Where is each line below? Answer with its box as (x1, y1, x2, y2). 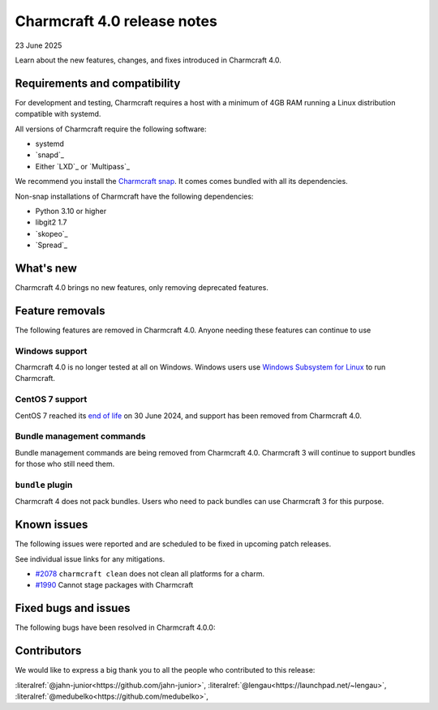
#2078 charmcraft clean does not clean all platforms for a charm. (35, 568, 265, 579)
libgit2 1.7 (35, 217, 67, 227)
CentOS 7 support (15, 394, 88, 405)
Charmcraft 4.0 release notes (15, 12, 218, 30)
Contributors (15, 644, 82, 658)
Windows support (15, 345, 88, 357)
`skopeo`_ (35, 229, 68, 238)
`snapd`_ (35, 150, 65, 160)
